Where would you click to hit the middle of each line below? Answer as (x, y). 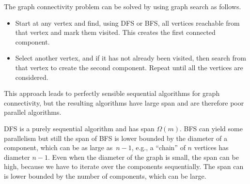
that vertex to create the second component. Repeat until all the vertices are (129, 67)
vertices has (211, 147)
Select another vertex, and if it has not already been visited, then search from (131, 58)
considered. (32, 77)
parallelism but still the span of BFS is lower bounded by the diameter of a (116, 138)
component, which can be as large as (58, 147)
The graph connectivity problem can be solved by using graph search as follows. (123, 6)
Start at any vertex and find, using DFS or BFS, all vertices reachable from (127, 23)
